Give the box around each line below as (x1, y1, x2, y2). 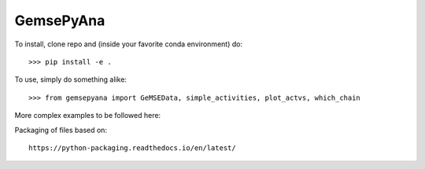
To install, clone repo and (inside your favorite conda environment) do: (14, 39, 243, 49)
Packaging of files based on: (14, 125, 108, 134)
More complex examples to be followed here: (14, 111, 161, 120)
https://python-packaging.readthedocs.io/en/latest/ (28, 143, 236, 152)
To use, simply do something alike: (14, 75, 128, 84)
